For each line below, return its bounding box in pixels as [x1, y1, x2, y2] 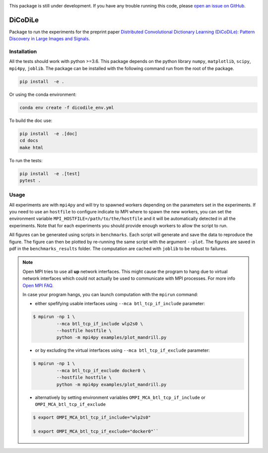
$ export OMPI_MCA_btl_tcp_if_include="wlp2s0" [33, 414, 151, 420]
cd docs [19, 138, 38, 143]
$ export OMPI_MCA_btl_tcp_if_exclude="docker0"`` [33, 428, 159, 434]
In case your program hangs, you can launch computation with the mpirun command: [22, 291, 199, 297]
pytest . [19, 178, 41, 183]
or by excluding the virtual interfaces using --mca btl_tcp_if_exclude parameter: [35, 347, 210, 353]
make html [19, 144, 44, 150]
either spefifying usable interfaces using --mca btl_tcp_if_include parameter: [35, 301, 205, 307]
